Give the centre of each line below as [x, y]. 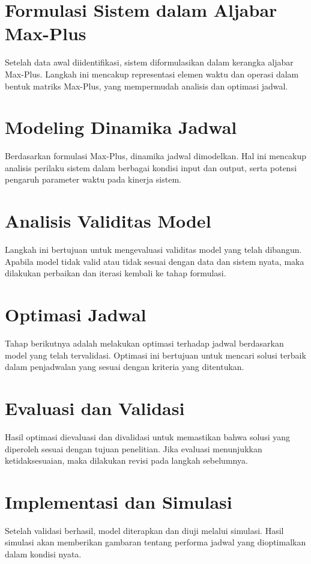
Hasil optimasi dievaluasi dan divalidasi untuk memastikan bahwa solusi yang [148, 436]
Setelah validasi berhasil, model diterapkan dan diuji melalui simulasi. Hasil [144, 530]
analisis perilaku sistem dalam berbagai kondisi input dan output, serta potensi [151, 167]
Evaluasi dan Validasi [95, 408]
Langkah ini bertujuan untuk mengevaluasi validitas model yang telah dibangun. [153, 250]
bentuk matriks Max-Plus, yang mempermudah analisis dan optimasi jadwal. [146, 86]
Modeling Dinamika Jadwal [121, 127]
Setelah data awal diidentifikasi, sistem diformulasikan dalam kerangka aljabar [149, 62]
